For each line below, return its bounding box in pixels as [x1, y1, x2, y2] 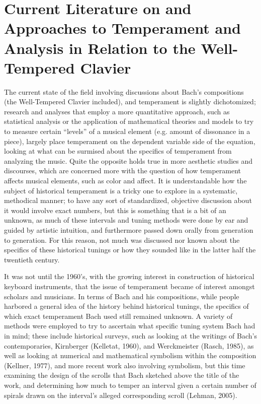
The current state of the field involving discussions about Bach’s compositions [4, 86, 244, 97]
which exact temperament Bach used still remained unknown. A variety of [4, 310, 233, 321]
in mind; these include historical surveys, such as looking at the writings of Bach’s [4, 330, 257, 341]
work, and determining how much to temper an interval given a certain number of [4, 379, 256, 390]
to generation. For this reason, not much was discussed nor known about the [4, 234, 240, 245]
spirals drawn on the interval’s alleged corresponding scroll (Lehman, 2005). [4, 389, 237, 400]
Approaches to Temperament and [4, 18, 241, 38]
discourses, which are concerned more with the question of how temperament [4, 165, 241, 176]
